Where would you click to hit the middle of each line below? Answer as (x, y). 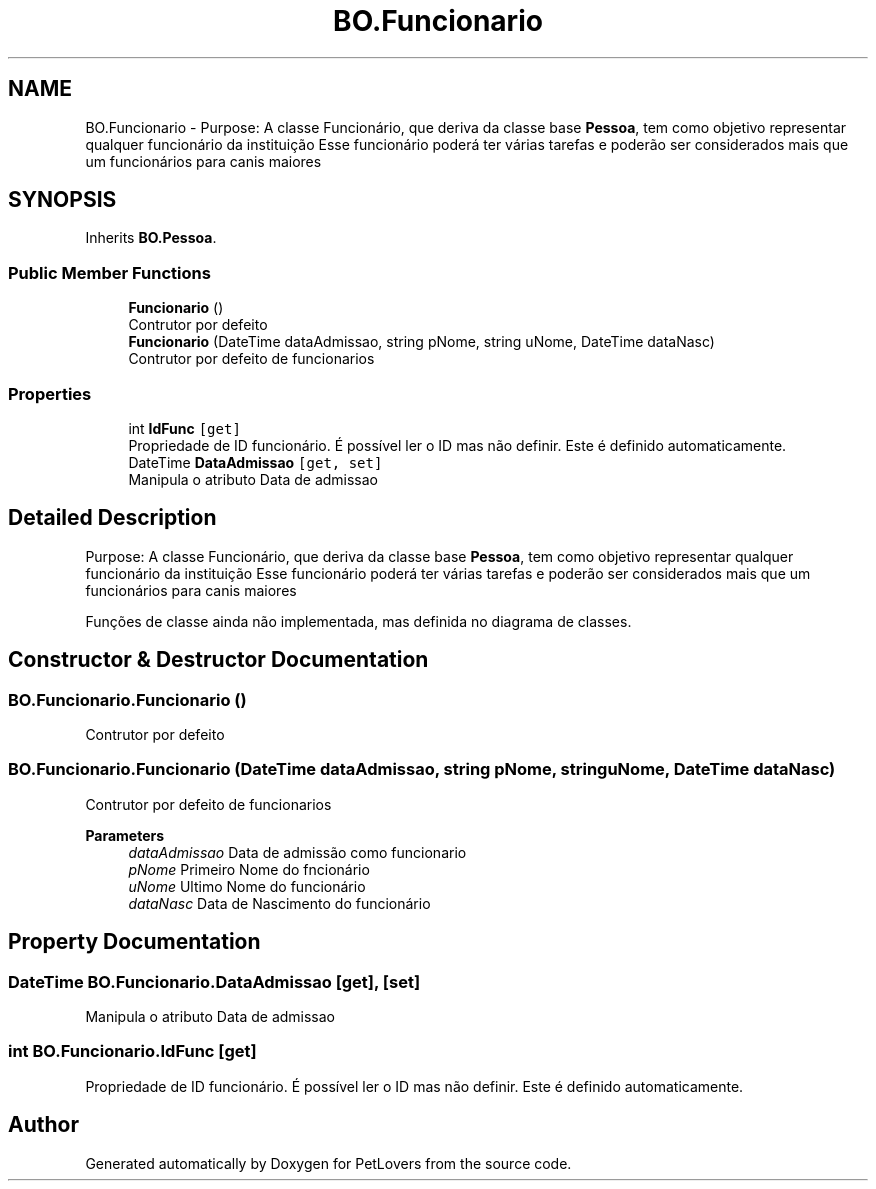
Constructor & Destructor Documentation (218, 660)
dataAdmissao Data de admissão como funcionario (297, 852)
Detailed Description (112, 518)
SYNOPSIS (62, 200)
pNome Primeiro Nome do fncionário (249, 869)
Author (43, 1125)
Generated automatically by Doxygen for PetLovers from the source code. (328, 1163)
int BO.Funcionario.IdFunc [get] (132, 1051)
